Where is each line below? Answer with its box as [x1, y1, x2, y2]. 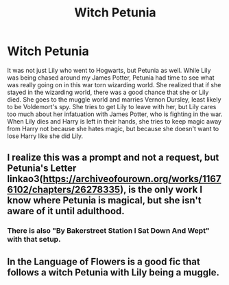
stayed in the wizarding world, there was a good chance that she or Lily [7, 88, 209, 96]
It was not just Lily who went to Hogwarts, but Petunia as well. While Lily [7, 66, 211, 74]
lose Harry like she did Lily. [7, 132, 84, 140]
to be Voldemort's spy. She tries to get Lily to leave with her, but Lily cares [7, 102, 217, 111]
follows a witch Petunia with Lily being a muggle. [7, 266, 219, 278]
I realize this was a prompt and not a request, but [7, 152, 219, 163]
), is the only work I [119, 184, 203, 196]
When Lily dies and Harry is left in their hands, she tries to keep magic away [7, 117, 221, 125]
